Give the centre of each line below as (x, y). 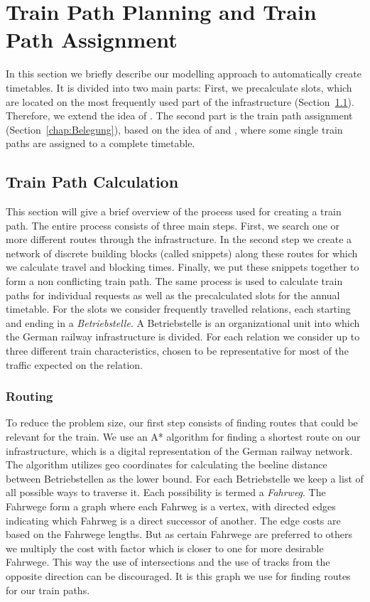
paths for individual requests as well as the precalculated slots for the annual (173, 295)
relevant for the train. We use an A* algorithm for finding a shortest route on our (183, 437)
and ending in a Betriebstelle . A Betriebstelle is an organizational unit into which (183, 322)
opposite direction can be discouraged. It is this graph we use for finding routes (178, 575)
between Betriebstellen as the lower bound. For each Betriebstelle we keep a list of (185, 478)
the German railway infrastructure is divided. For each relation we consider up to (183, 337)
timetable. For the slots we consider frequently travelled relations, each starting (178, 309)
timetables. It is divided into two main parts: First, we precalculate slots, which (179, 87)
